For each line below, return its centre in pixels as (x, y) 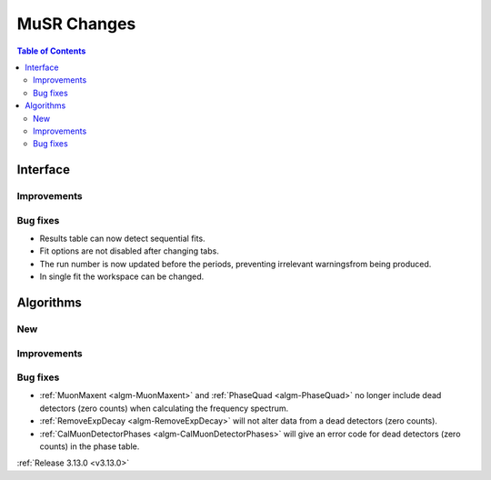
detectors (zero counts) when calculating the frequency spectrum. (164, 408)
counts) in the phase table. (90, 446)
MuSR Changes (76, 24)
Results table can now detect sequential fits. (122, 238)
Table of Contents (51, 51)
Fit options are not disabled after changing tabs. (130, 251)
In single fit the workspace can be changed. (122, 276)
